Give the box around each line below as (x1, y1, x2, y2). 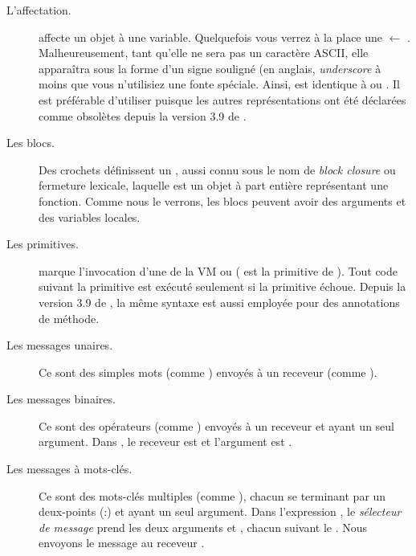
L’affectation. (6, 2, 71, 18)
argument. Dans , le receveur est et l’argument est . (39, 433, 292, 450)
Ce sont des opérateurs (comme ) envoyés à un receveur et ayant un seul (39, 417, 395, 434)
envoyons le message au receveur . (39, 534, 205, 551)
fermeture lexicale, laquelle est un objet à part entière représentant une (39, 177, 389, 194)
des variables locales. (39, 208, 141, 225)
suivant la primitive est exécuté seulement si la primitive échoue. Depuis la (39, 278, 406, 295)
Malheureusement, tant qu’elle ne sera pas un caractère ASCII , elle (39, 44, 369, 61)
